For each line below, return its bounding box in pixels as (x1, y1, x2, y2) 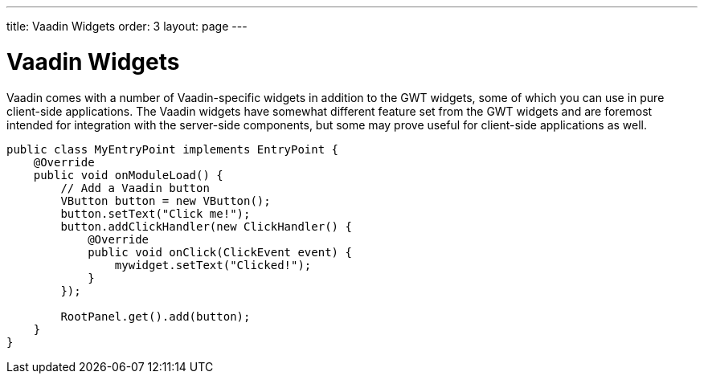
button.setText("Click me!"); (60, 206, 251, 220)
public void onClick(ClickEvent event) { (88, 245, 352, 259)
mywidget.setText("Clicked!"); (114, 258, 312, 272)
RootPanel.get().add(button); (60, 309, 251, 323)
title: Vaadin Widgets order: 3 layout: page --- (6, 19, 248, 33)
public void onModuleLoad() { (33, 168, 223, 182)
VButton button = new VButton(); (60, 194, 271, 207)
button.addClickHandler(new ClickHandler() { (60, 219, 352, 233)
